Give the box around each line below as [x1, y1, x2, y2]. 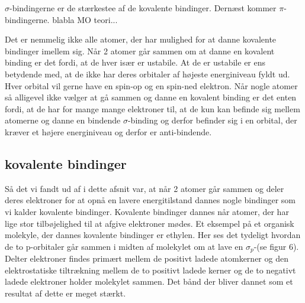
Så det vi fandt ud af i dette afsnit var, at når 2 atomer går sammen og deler [5, 182, 284, 194]
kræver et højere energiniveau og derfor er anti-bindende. [5, 125, 212, 138]
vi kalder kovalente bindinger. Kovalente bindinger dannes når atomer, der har [5, 205, 289, 217]
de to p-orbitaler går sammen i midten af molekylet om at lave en [5, 240, 243, 252]
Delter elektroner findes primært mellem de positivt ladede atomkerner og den [5, 252, 288, 265]
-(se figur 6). [253, 240, 299, 252]
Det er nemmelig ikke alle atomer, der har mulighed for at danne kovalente [5, 33, 277, 45]
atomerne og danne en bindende [5, 114, 121, 126]
